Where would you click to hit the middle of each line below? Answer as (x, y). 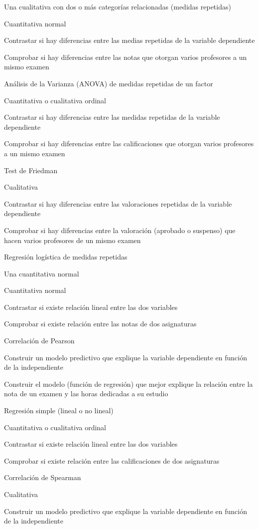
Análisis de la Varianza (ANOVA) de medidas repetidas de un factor (109, 83)
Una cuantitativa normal (42, 273)
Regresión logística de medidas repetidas (66, 257)
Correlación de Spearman (43, 477)
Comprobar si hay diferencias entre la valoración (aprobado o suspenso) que (120, 230)
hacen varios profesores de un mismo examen (72, 240)
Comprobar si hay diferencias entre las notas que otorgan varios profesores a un (126, 57)
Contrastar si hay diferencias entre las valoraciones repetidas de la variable (118, 203)
